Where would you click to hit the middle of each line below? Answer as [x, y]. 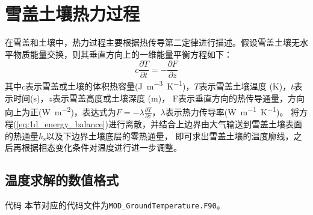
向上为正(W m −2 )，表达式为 [60, 111]
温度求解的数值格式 [62, 180]
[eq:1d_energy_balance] [61, 124]
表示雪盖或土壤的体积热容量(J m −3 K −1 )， [110, 85]
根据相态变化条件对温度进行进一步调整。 [101, 147]
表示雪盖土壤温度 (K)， [245, 86]
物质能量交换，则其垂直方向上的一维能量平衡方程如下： [122, 54]
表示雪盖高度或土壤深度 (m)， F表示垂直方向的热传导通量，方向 [178, 98]
